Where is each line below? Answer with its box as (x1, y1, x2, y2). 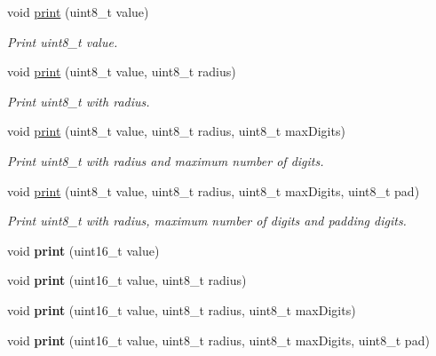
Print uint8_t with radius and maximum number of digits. (7, 151, 324, 170)
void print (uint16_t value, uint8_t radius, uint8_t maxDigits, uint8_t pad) (7, 330, 430, 349)
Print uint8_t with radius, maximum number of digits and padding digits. (7, 211, 407, 230)
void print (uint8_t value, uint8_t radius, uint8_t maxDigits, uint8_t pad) (7, 181, 420, 200)
